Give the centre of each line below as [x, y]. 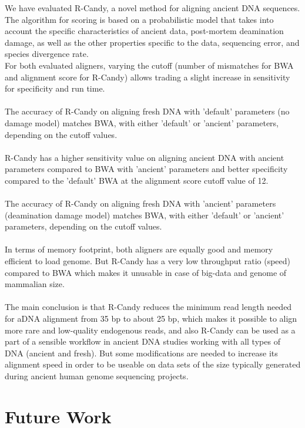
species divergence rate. [47, 54]
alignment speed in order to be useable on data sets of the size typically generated [153, 364]
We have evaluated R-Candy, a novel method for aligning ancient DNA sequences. [152, 8]
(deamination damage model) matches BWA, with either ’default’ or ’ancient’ [145, 215]
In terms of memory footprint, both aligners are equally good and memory [139, 249]
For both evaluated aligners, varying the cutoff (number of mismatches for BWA [149, 65]
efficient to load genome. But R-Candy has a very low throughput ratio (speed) [148, 261]
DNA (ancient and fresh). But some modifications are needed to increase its [141, 353]
